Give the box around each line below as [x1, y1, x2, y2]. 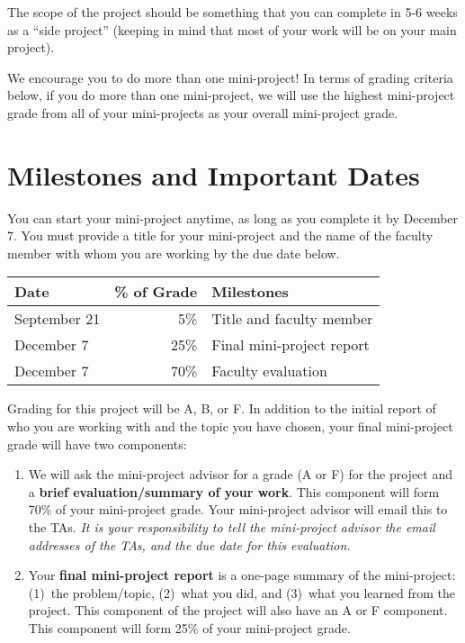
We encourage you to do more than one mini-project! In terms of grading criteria [7, 68, 453, 86]
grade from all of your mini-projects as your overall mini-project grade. [7, 103, 398, 122]
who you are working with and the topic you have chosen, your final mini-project [7, 417, 453, 436]
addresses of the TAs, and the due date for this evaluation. [28, 535, 351, 554]
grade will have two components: [7, 434, 187, 453]
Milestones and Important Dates [7, 156, 420, 193]
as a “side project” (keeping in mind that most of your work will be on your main [7, 20, 457, 39]
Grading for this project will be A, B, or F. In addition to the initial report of [7, 399, 436, 418]
